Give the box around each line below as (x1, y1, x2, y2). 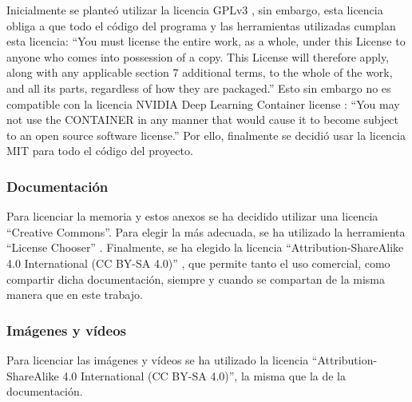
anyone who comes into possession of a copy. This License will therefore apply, (6, 48, 390, 65)
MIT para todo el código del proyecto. (6, 142, 193, 159)
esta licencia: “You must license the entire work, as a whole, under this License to (6, 33, 406, 50)
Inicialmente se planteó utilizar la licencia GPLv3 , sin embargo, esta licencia (6, 2, 383, 18)
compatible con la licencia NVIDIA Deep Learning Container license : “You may (6, 95, 400, 112)
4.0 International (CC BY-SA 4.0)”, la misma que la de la (62, 367, 346, 384)
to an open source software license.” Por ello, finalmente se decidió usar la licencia (6, 126, 406, 143)
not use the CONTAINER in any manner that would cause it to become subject (6, 111, 399, 128)
